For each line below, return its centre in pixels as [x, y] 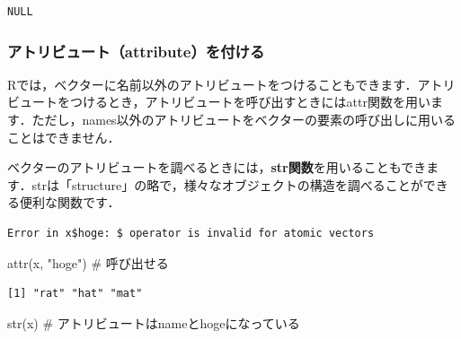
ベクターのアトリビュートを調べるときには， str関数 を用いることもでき [217, 167]
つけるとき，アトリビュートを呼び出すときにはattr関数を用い [250, 102]
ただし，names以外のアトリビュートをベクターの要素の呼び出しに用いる [244, 119]
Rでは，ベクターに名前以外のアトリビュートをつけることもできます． [213, 84]
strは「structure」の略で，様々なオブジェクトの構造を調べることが [227, 184]
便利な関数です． [70, 202]
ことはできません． [64, 137]
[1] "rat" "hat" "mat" [75, 294]
